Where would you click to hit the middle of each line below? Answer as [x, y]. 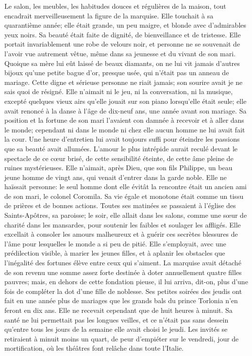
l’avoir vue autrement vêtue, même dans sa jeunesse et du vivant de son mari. [120, 53]
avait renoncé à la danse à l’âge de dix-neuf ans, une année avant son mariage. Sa [126, 110]
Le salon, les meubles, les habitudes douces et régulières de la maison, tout [115, 6]
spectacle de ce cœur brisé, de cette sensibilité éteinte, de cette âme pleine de [119, 158]
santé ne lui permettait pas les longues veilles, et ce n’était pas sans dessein [117, 319]
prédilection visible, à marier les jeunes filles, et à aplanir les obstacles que [115, 253]
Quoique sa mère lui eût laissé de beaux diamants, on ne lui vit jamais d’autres [122, 63]
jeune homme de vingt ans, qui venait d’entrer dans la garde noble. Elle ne [116, 177]
